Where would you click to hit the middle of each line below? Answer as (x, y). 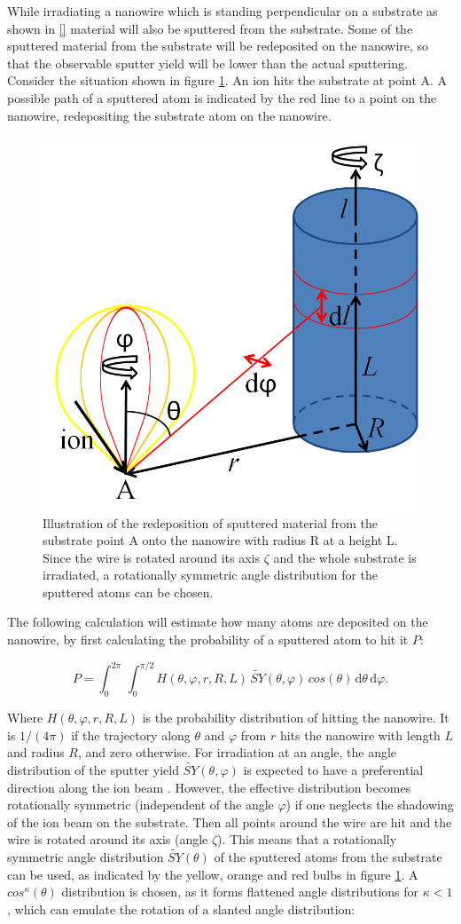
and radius (36, 752)
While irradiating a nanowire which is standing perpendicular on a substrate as (223, 11)
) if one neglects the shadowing (370, 805)
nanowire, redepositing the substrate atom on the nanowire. (169, 115)
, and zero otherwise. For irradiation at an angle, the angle (238, 752)
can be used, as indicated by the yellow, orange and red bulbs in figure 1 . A (213, 874)
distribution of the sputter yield (93, 769)
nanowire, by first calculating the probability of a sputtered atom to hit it (208, 640)
